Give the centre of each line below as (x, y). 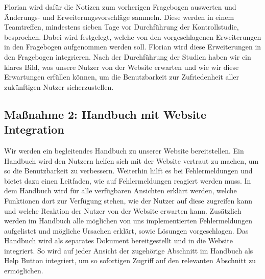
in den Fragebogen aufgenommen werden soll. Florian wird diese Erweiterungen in (133, 47)
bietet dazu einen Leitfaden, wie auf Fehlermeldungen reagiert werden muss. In (128, 180)
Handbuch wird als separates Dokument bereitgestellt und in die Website (118, 240)
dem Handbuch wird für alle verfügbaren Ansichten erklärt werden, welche (121, 191)
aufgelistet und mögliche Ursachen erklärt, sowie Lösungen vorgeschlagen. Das (126, 230)
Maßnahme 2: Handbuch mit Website (105, 114)
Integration (34, 129)
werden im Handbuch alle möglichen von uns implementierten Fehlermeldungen (128, 221)
